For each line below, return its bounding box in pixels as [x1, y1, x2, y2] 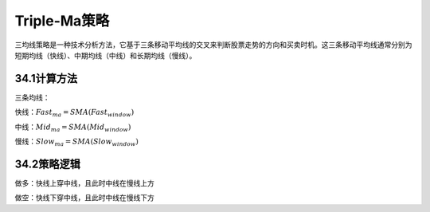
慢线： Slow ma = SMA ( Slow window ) [14, 136, 139, 147]
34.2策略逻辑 [14, 157, 81, 171]
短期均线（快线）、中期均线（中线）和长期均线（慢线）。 [14, 50, 197, 60]
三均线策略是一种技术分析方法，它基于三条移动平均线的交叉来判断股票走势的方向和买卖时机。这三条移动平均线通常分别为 [14, 40, 412, 49]
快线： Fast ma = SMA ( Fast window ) [14, 108, 135, 119]
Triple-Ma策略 [14, 12, 110, 29]
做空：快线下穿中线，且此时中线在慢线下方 [14, 193, 154, 202]
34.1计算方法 [14, 72, 78, 85]
